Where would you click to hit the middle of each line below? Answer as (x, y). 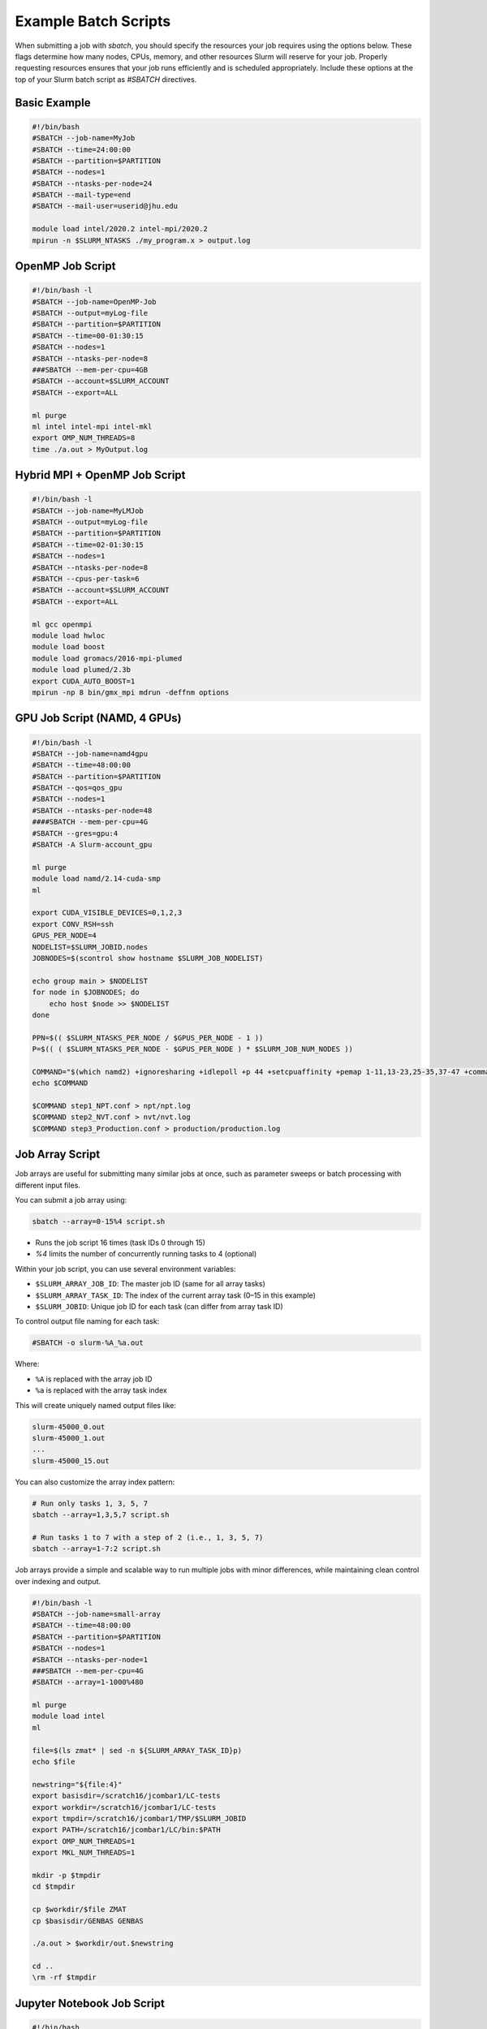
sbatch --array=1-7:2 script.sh (97, 1549)
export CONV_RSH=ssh (73, 924)
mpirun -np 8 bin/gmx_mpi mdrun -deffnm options (131, 692)
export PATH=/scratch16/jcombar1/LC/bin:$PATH (126, 1830)
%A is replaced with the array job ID (94, 1379)
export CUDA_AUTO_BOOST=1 (84, 681)
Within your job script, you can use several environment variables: (125, 1269)
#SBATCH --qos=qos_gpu (77, 788)
